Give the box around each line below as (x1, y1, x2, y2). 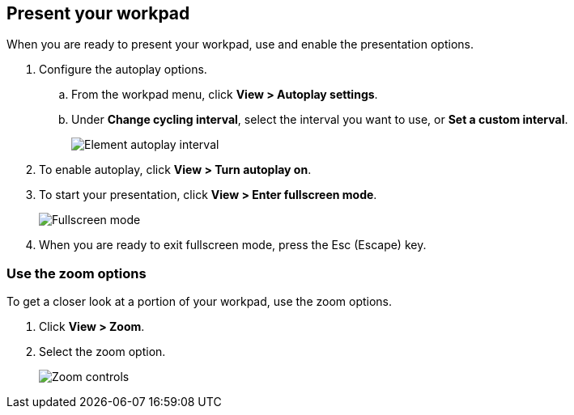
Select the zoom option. (39, 345, 166, 359)
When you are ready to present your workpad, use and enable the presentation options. (6, 37, 474, 52)
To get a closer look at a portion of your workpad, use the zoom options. (6, 294, 393, 309)
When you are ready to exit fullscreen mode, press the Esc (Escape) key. (39, 238, 427, 252)
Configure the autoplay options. (39, 62, 207, 77)
